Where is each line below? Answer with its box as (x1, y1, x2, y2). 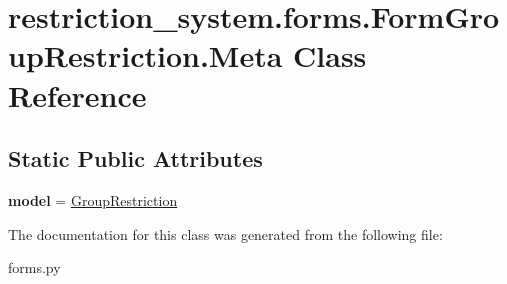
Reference (8, 74, 147, 115)
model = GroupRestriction (8, 189, 178, 210)
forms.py (8, 257, 61, 278)
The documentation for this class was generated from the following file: (8, 223, 443, 244)
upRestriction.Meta (8, 35, 283, 76)
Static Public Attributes (8, 143, 263, 174)
